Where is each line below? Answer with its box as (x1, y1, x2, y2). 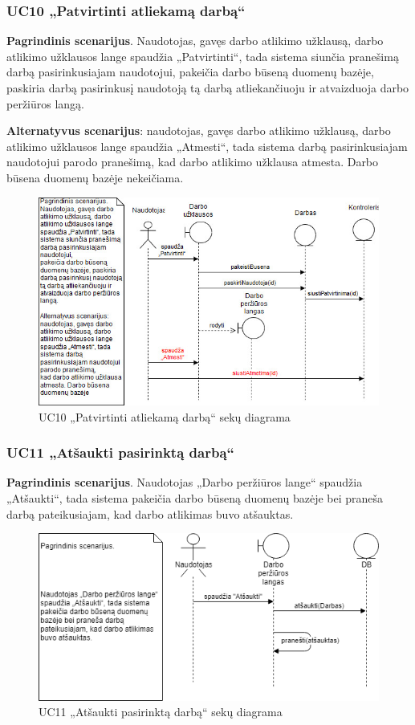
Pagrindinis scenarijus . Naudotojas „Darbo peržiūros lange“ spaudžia (6, 474, 363, 491)
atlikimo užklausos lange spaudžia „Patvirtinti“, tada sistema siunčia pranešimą (6, 47, 399, 64)
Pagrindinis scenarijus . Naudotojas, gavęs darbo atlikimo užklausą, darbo (6, 32, 384, 49)
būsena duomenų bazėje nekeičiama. (6, 169, 184, 185)
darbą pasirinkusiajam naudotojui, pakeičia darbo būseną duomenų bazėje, (6, 63, 374, 80)
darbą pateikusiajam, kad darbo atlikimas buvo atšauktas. (6, 505, 294, 522)
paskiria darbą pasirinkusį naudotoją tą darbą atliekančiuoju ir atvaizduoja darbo (6, 79, 409, 96)
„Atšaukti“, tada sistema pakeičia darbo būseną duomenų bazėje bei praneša (6, 490, 384, 506)
